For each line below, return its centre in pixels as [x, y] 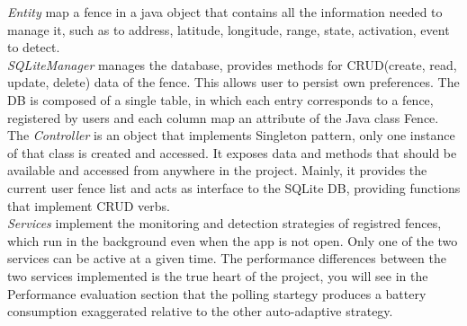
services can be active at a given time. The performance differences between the [227, 258]
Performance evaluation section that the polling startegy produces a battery [217, 293]
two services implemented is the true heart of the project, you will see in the [218, 275]
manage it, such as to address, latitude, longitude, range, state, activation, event [229, 29]
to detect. [34, 47]
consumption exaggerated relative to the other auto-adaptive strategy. [200, 311]
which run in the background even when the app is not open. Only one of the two [233, 240]
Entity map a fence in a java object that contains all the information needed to [225, 12]
